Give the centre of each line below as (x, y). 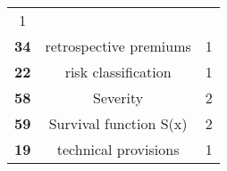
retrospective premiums (118, 46)
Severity (118, 98)
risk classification (118, 72)
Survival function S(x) (118, 123)
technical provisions (118, 149)
